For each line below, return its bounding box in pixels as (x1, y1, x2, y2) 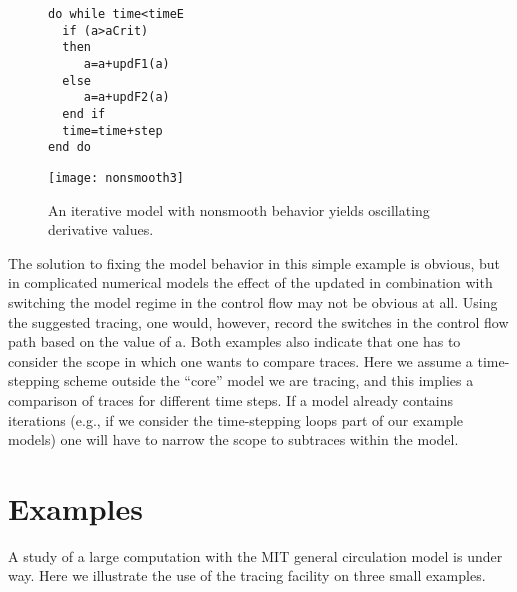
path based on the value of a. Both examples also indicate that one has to (8, 331, 461, 352)
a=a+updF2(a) (83, 90, 170, 105)
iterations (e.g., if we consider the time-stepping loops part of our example (8, 409, 464, 430)
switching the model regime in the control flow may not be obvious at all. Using (8, 291, 498, 312)
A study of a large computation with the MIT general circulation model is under (8, 545, 503, 566)
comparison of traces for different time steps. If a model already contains (8, 389, 454, 410)
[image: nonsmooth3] (48, 170, 185, 185)
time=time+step (62, 123, 163, 138)
